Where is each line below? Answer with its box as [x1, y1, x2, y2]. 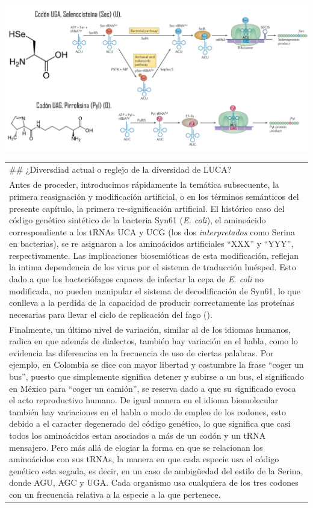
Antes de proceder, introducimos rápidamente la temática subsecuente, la [9, 178, 279, 191]
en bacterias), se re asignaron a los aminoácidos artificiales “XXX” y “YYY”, [9, 237, 294, 250]
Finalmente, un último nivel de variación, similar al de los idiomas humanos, [9, 323, 291, 335]
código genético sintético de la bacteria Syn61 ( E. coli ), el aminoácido [9, 214, 266, 226]
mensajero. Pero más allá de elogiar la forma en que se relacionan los [9, 441, 263, 453]
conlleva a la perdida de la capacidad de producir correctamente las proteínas [9, 296, 295, 309]
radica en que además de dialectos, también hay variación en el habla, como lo [9, 335, 298, 347]
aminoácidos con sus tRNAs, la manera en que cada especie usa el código [9, 453, 279, 465]
